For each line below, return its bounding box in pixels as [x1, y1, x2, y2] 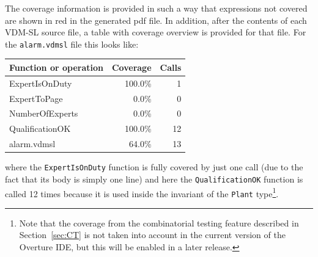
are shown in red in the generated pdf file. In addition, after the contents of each [5, 13, 307, 26]
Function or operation [9, 60, 103, 73]
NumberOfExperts [9, 107, 78, 120]
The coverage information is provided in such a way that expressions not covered [5, 2, 308, 14]
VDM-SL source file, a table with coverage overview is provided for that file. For [5, 26, 306, 38]
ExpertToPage [9, 92, 63, 104]
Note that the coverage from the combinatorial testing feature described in [19, 216, 299, 229]
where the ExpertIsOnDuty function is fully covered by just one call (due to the [5, 161, 303, 173]
